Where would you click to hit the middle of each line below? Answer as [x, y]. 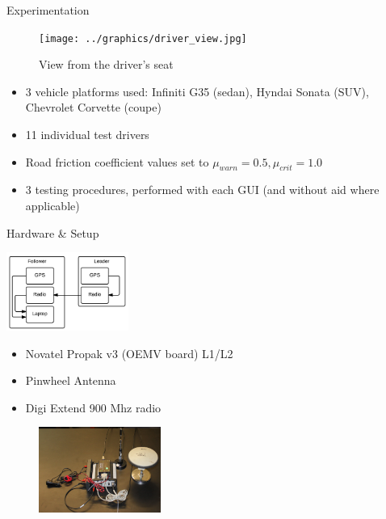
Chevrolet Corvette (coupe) [93, 107]
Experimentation [48, 10]
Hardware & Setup [53, 232]
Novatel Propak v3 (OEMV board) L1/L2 [129, 353]
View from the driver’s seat [106, 64]
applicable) [52, 206]
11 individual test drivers [87, 135]
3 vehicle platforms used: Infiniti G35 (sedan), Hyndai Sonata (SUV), [197, 91]
